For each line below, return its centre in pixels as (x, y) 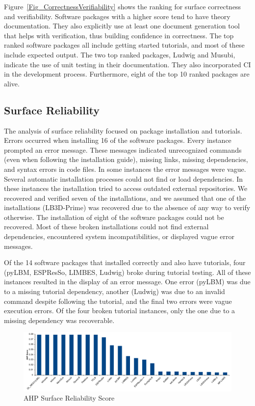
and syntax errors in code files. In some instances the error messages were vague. (125, 169)
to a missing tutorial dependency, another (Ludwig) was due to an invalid (115, 291)
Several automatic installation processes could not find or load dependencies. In (124, 178)
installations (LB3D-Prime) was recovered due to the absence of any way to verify (127, 207)
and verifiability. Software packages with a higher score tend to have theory (117, 16)
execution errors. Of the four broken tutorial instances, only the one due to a (120, 311)
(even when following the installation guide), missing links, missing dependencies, (126, 159)
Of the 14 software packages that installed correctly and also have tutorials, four (125, 262)
